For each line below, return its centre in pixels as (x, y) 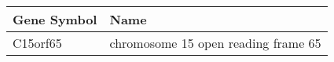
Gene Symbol (55, 19)
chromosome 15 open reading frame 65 (215, 43)
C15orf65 (37, 43)
